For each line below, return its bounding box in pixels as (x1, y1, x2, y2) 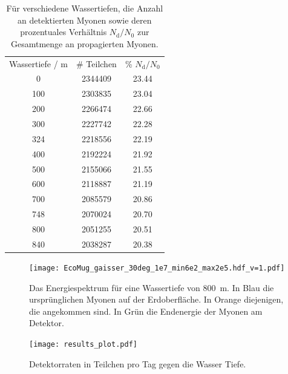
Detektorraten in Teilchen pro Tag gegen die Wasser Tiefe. (29, 357, 246, 370)
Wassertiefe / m (9, 57, 68, 70)
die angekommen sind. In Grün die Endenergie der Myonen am (29, 304, 263, 317)
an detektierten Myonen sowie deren (18, 13, 152, 26)
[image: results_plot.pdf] (29, 340, 137, 349)
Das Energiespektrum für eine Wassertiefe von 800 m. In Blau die (29, 281, 274, 294)
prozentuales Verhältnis (20, 25, 107, 38)
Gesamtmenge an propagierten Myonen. (10, 37, 159, 50)
